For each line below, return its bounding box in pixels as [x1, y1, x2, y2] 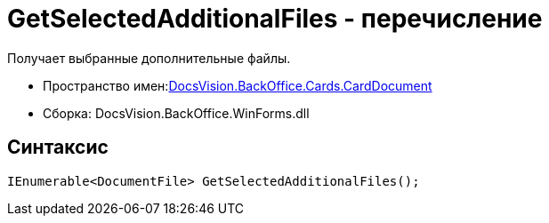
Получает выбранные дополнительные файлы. [7, 50, 291, 66]
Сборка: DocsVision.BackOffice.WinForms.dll [43, 105, 310, 121]
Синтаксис [7, 136, 109, 159]
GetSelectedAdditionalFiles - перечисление [7, 4, 543, 34]
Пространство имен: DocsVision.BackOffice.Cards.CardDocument [43, 77, 432, 93]
